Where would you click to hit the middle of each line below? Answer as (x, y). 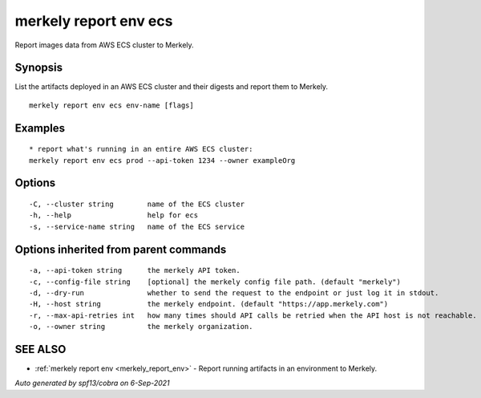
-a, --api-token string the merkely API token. (135, 270)
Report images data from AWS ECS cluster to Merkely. (104, 45)
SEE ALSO (40, 349)
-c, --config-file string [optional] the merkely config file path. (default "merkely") (215, 282)
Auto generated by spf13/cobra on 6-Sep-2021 (92, 383)
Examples (40, 128)
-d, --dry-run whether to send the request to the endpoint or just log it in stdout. (234, 293)
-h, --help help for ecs (114, 215)
